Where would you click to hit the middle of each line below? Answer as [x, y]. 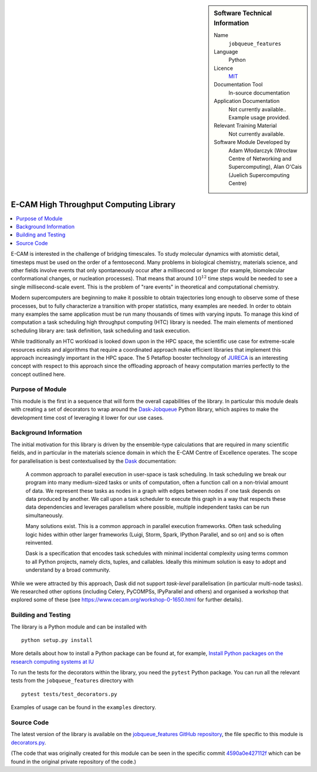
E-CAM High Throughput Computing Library [93, 204]
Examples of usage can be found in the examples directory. [84, 707]
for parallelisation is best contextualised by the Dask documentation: [94, 461]
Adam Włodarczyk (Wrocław [263, 151]
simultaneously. [45, 515]
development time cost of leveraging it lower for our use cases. [87, 417]
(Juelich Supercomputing [259, 175]
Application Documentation [247, 101]
